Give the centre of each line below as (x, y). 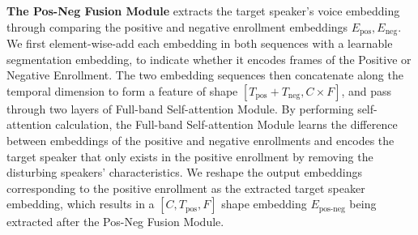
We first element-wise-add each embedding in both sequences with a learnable (200, 43)
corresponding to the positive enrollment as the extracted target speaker (186, 188)
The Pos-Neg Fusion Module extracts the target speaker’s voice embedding (203, 11)
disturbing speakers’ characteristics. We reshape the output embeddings (185, 172)
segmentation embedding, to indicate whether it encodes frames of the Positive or (209, 59)
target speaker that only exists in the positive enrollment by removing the (190, 156)
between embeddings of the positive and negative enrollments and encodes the (200, 141)
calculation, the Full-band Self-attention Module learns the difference (226, 124)
